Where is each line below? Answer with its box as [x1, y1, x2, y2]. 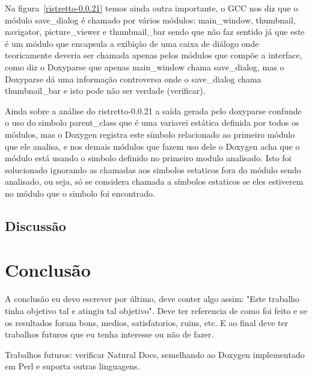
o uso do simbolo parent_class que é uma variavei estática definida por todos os [5, 116, 299, 129]
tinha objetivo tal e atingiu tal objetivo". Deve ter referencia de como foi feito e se [5, 304, 307, 316]
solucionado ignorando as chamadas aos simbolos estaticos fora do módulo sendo [5, 163, 301, 176]
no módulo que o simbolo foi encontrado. [5, 186, 155, 199]
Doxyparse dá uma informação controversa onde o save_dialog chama [5, 72, 262, 85]
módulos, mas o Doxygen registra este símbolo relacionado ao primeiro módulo [5, 128, 295, 140]
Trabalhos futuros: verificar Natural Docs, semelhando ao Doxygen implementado [5, 348, 305, 360]
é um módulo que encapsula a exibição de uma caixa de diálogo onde [5, 37, 259, 49]
